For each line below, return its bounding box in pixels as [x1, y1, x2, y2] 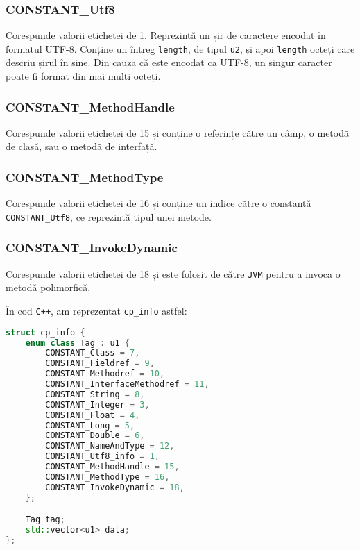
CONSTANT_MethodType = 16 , [45, 472, 170, 482]
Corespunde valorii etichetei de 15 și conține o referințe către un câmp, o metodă [6, 125, 349, 140]
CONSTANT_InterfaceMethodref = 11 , [45, 379, 209, 390]
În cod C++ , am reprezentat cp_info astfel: [6, 303, 187, 317]
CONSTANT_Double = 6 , [45, 431, 145, 441]
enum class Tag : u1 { [25, 337, 130, 348]
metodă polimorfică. [6, 280, 91, 294]
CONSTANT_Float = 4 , [45, 410, 140, 420]
